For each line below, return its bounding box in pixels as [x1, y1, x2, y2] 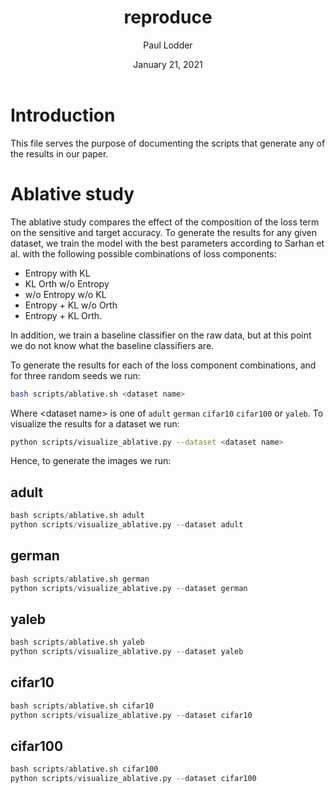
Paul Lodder [143, 39, 193, 51]
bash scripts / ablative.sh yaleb [10, 637, 145, 648]
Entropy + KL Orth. [24, 309, 103, 321]
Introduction [10, 104, 116, 126]
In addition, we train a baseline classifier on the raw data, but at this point [10, 329, 312, 341]
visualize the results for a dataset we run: [10, 417, 180, 430]
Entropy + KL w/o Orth [24, 299, 118, 311]
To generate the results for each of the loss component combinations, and [10, 359, 317, 371]
